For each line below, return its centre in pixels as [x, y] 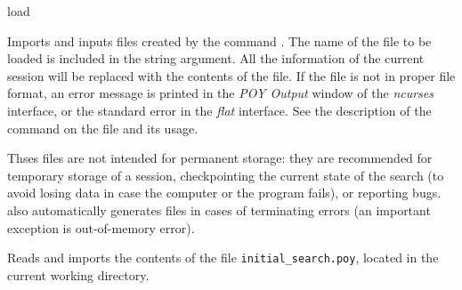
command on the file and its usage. [103, 128]
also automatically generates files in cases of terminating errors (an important [219, 209]
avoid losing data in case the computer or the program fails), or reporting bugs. [224, 193]
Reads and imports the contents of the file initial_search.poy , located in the [223, 258]
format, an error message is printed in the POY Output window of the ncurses [221, 93]
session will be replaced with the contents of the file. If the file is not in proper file [231, 75]
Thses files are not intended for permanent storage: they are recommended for [220, 158]
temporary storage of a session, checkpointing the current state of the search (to [226, 175]
